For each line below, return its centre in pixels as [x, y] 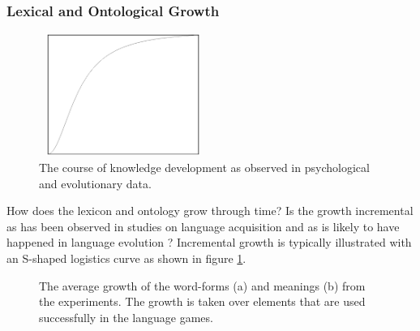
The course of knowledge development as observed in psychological [204, 167]
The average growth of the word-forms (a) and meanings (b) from [202, 285]
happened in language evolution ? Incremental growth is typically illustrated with [209, 242]
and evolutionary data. [95, 183]
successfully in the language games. [126, 317]
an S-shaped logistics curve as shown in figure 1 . [126, 258]
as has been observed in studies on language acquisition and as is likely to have [203, 226]
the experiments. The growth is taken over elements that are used [202, 301]
